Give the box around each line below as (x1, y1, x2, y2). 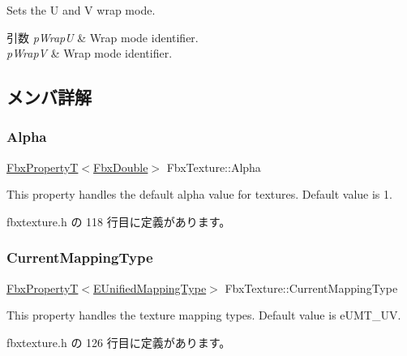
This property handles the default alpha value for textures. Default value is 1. (6, 186, 392, 203)
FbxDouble (93, 158, 148, 175)
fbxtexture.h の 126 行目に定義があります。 (6, 333, 231, 350)
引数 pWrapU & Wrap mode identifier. (6, 28, 199, 45)
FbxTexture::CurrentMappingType (225, 279, 398, 296)
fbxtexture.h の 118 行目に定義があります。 (6, 212, 231, 229)
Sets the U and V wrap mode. (6, 2, 156, 18)
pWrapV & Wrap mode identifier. (6, 45, 173, 62)
